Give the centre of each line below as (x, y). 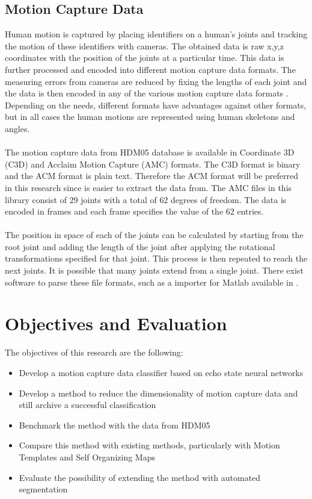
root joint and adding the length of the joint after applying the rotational (140, 246)
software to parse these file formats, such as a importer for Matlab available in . (152, 282)
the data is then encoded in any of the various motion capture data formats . (147, 93)
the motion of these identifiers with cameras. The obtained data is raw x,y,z (144, 46)
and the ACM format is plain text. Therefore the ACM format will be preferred (152, 176)
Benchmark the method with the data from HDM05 (115, 425)
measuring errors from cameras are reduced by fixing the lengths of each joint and (156, 81)
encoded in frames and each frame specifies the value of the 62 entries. (134, 211)
